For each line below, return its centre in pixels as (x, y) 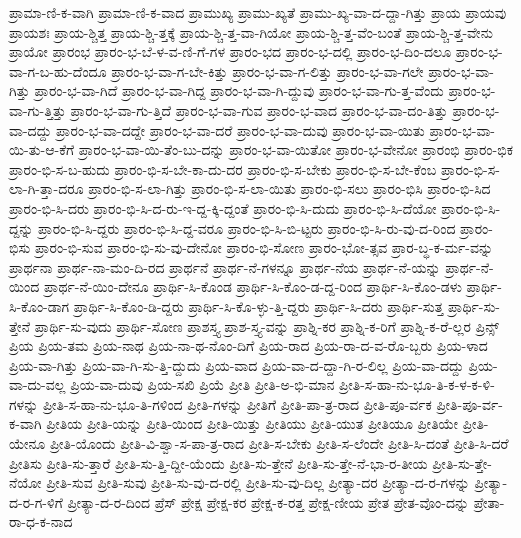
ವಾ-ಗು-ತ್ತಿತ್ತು (37, 109)
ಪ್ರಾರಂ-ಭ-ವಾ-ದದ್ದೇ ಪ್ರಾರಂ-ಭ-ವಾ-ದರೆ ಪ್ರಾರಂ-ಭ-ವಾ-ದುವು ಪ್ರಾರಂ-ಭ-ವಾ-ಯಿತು (240, 129)
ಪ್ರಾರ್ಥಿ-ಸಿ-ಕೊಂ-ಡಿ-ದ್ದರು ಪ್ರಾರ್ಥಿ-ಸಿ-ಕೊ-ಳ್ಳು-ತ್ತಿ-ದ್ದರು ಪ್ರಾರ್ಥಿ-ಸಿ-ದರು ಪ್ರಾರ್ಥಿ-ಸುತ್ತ (258, 305)
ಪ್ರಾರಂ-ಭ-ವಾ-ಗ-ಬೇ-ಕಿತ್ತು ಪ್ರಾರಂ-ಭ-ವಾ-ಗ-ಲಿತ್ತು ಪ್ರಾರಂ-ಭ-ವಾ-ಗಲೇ (267, 70)
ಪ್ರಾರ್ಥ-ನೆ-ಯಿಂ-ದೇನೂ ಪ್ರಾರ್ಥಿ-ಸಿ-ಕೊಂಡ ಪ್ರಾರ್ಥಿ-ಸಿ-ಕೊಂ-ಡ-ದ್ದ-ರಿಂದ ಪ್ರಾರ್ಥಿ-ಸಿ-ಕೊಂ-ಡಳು (252, 286)
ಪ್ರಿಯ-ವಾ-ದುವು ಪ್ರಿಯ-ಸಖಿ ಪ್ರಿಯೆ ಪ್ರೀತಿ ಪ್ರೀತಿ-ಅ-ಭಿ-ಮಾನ (202, 384)
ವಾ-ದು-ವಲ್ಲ (37, 384)
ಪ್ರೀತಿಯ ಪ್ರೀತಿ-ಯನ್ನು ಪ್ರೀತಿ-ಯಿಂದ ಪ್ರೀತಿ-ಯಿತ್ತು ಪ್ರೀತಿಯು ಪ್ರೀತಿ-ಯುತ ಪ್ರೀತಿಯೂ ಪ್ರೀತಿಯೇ (252, 423)
